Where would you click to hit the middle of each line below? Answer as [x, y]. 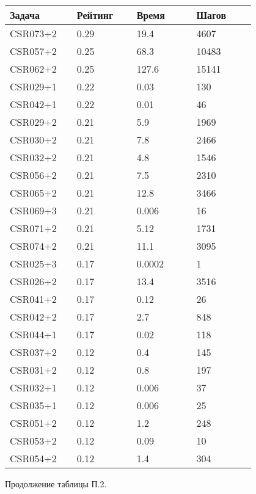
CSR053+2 [33, 441]
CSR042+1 [33, 104]
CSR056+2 [33, 175]
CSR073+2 [33, 33]
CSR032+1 [33, 387]
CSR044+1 [33, 334]
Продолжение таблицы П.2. [56, 484]
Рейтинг [95, 15]
